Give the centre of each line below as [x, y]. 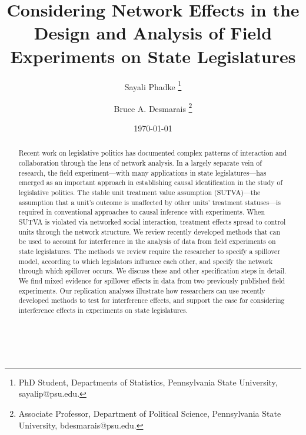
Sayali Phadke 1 [153, 85]
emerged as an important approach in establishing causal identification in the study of [151, 182]
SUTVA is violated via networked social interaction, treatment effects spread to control [152, 221]
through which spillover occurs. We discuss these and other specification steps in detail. [152, 271]
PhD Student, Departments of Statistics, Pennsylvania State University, [148, 382]
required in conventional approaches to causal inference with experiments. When [142, 212]
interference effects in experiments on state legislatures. [103, 310]
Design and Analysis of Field [153, 33]
